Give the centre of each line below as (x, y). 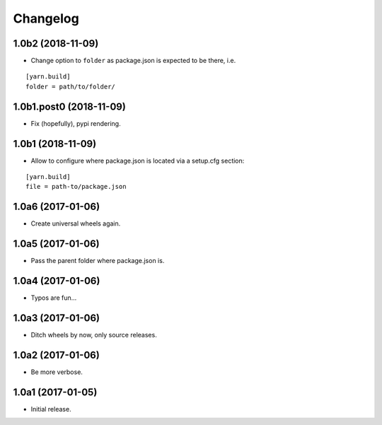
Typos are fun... (54, 298)
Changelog (46, 18)
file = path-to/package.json (76, 187)
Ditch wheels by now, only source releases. (94, 335)
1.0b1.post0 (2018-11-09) (70, 106)
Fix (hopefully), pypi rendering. (76, 123)
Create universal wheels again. (76, 223)
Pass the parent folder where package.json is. (98, 261)
